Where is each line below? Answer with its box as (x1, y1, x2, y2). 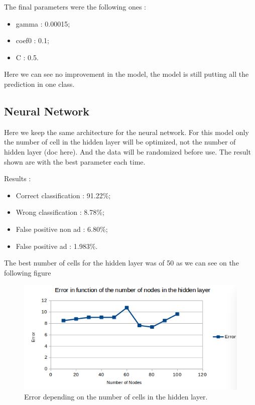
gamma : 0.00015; (16, 18, 70, 29)
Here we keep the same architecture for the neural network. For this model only (4, 126, 249, 137)
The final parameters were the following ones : (4, 2, 146, 12)
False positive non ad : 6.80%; (16, 223, 108, 234)
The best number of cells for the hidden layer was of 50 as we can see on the (4, 257, 239, 268)
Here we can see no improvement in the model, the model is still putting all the (4, 69, 249, 79)
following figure (4, 267, 51, 278)
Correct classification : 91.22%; (16, 190, 111, 200)
